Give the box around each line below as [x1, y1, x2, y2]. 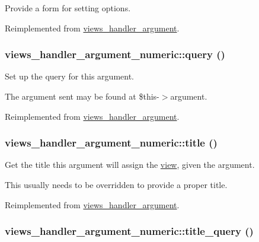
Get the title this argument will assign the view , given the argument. [5, 158, 255, 171]
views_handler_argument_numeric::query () [5, 47, 225, 62]
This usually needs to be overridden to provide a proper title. [5, 179, 228, 190]
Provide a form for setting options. [5, 2, 131, 14]
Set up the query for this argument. [5, 70, 134, 82]
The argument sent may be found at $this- [5, 90, 159, 102]
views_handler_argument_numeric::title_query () [5, 224, 254, 238]
